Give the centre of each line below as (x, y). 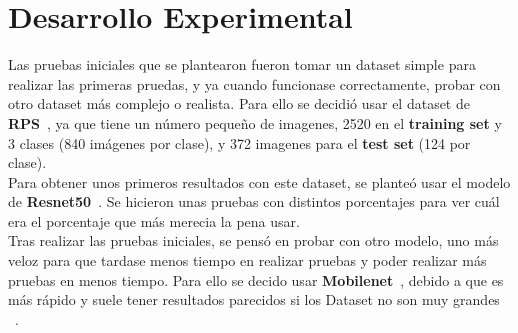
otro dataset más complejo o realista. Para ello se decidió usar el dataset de (239, 103)
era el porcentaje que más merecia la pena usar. (154, 220)
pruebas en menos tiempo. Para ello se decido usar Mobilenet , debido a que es (256, 279)
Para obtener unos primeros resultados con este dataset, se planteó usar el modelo (259, 181)
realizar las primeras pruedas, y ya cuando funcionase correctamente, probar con (254, 83)
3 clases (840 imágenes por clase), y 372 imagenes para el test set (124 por (239, 142)
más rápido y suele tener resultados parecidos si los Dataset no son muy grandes (254, 299)
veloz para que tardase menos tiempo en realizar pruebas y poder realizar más (247, 260)
